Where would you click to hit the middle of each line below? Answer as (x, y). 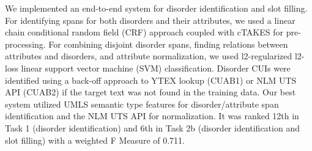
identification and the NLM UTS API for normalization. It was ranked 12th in (152, 116)
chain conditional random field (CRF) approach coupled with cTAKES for (144, 32)
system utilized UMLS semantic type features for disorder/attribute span (142, 104)
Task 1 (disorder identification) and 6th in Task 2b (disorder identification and (152, 127)
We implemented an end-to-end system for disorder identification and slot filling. (156, 8)
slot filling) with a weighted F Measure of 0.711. (95, 140)
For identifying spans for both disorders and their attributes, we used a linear (150, 20)
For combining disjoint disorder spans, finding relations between (168, 44)
